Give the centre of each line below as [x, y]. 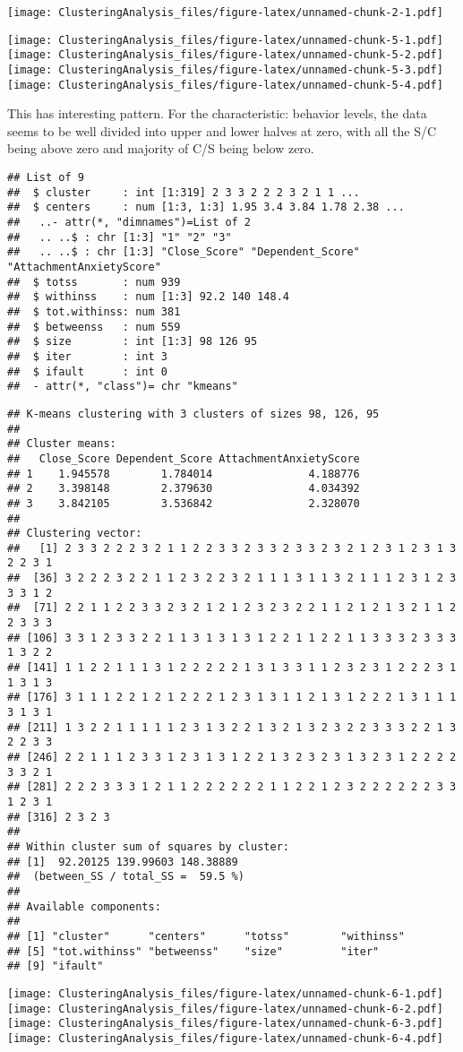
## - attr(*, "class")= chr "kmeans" [123, 387]
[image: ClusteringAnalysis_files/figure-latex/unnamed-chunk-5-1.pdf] [225, 40]
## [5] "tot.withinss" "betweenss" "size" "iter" [193, 951]
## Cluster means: [62, 444]
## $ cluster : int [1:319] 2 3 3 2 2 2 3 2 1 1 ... [184, 192]
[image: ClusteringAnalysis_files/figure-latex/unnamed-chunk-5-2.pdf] [225, 55]
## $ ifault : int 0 [87, 371]
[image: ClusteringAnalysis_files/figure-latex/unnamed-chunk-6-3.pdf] [225, 1024]
